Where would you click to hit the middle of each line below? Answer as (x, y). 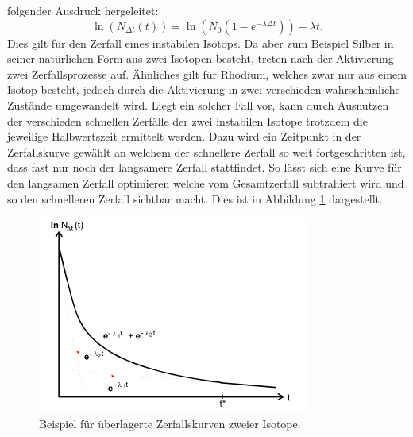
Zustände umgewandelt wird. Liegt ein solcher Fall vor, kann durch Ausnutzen (198, 104)
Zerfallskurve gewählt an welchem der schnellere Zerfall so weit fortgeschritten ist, (206, 151)
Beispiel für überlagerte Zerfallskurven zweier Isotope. (170, 423)
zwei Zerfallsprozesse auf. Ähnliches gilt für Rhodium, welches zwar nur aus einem (207, 73)
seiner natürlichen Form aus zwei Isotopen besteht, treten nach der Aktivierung (201, 58)
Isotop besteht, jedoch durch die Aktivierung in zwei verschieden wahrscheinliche (204, 89)
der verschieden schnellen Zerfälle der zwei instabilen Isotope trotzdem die (187, 120)
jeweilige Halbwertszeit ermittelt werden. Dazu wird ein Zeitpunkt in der (184, 136)
